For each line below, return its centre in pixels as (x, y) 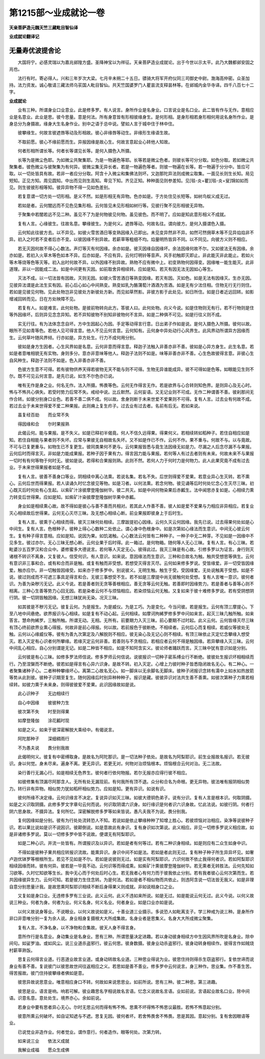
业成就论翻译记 (24, 36)
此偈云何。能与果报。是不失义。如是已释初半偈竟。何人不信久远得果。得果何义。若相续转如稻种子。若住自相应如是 (133, 433)
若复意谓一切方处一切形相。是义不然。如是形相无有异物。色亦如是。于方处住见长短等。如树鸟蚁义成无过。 (125, 196)
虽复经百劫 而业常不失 (43, 415)
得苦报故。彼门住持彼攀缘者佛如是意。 (48, 973)
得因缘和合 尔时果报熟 (43, 424)
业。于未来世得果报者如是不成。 (41, 468)
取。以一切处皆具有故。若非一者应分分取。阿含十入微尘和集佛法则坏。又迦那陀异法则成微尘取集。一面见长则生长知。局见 (132, 174)
